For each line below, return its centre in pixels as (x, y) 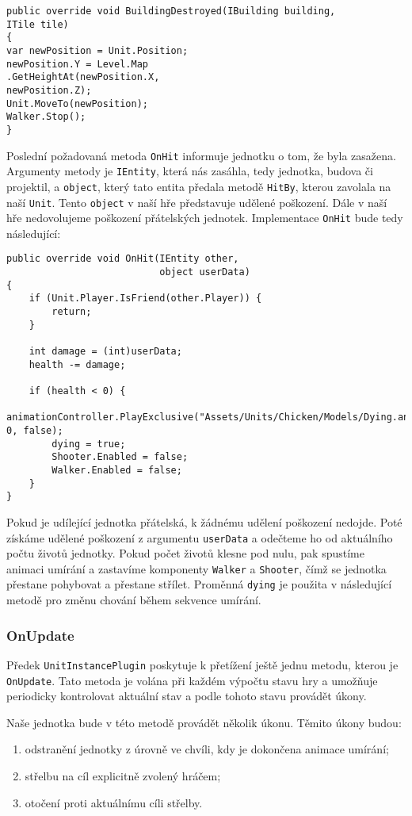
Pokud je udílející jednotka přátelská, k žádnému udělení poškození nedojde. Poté (204, 521)
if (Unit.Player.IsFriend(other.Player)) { (145, 299)
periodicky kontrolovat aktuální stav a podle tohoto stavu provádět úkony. (187, 696)
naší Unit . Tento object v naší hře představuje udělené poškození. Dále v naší (197, 202)
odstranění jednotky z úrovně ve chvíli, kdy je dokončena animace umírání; (207, 749)
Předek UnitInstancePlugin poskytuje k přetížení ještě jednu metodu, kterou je (202, 664)
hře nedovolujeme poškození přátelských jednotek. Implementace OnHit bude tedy (205, 218)
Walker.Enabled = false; (117, 470)
